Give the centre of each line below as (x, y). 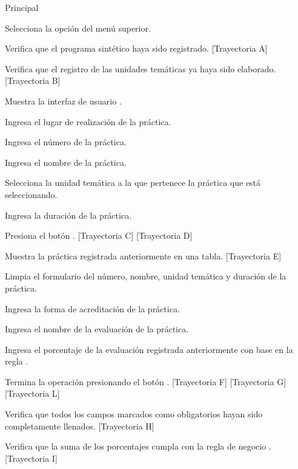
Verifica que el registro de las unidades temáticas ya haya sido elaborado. (141, 68)
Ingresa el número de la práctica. (66, 142)
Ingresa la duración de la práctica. (68, 215)
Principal (22, 7)
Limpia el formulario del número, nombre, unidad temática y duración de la (146, 276)
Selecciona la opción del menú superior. (78, 28)
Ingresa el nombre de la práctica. (66, 162)
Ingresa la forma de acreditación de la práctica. (92, 308)
